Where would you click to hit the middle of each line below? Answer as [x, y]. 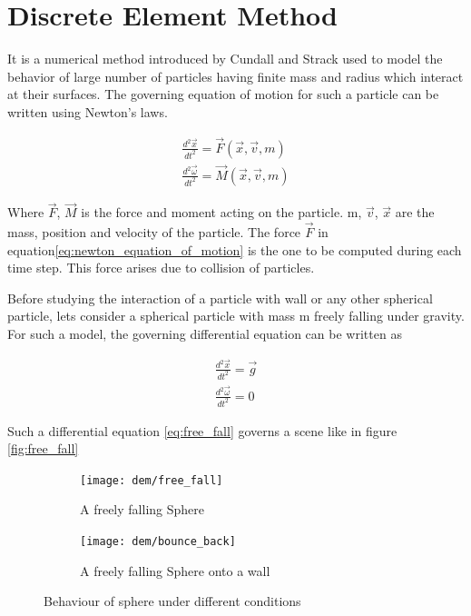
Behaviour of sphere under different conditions [172, 601]
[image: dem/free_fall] [152, 480]
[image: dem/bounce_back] [158, 541]
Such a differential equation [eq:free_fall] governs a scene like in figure [202, 430]
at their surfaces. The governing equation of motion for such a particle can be [223, 94]
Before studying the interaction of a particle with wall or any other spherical [220, 298]
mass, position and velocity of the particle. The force [154, 232]
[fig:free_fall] [43, 448]
